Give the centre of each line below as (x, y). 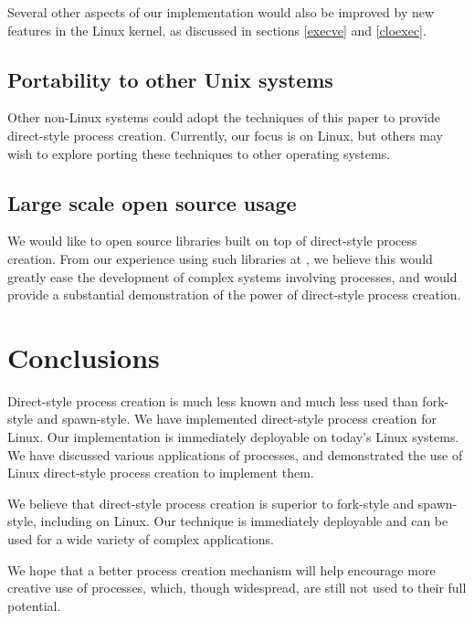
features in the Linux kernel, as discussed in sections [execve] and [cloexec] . (217, 30)
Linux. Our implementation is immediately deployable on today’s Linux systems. (233, 437)
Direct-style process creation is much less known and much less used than (213, 400)
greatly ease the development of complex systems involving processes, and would (232, 276)
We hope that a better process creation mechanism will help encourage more (221, 569)
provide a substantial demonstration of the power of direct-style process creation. (234, 295)
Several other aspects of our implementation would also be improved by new (221, 12)
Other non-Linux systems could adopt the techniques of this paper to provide (224, 117)
